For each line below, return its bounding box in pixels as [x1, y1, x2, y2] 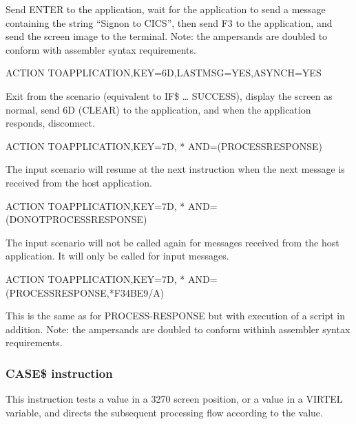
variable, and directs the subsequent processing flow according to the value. [6, 405, 323, 419]
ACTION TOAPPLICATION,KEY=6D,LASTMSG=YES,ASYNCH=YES [6, 65, 322, 80]
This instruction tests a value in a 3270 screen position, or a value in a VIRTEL [6, 392, 343, 406]
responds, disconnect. [6, 116, 95, 130]
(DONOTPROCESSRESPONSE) [6, 212, 147, 226]
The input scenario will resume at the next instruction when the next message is [6, 162, 345, 176]
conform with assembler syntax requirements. [6, 42, 196, 56]
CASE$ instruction [6, 364, 113, 381]
